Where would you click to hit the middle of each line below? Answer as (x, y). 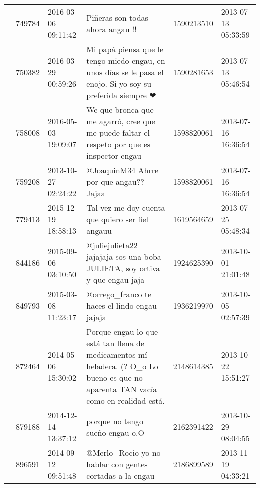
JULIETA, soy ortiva (123, 268)
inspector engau (114, 155)
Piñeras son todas (117, 17)
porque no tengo (115, 421)
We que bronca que (120, 109)
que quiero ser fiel (117, 219)
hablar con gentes (117, 464)
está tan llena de (115, 343)
